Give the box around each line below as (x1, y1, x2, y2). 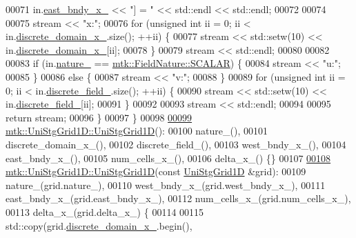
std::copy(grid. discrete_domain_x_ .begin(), (6, 218, 192, 232)
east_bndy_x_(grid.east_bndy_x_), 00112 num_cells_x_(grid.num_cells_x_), (6, 191, 351, 206)
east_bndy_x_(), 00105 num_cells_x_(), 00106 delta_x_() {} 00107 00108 (6, 150, 331, 165)
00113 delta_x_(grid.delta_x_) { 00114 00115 (6, 204, 204, 219)
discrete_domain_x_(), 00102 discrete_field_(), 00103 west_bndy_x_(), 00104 (6, 137, 346, 151)
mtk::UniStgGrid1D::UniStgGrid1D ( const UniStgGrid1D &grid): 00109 (6, 164, 306, 179)
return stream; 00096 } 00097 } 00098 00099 (6, 110, 192, 124)
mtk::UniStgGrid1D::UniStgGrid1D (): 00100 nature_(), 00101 (6, 123, 268, 138)
